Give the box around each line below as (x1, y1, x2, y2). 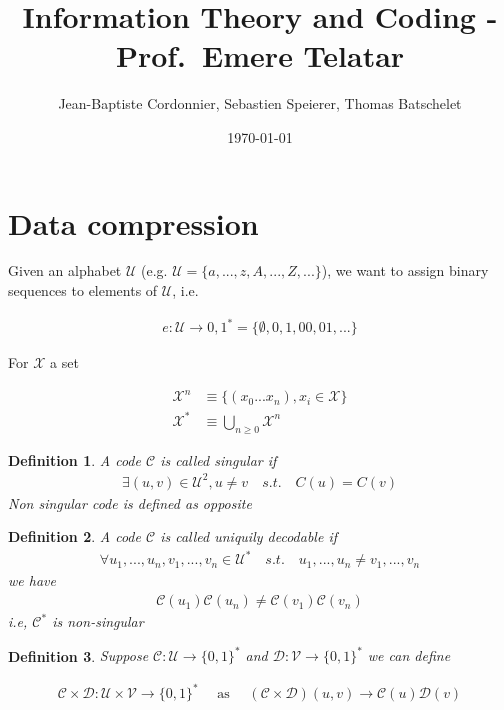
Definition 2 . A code (8, 526, 141, 547)
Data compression (8, 202, 259, 243)
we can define (367, 645, 451, 666)
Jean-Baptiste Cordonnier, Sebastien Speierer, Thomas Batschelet (58, 93, 462, 114)
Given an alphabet (8, 260, 122, 281)
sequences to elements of (8, 280, 158, 301)
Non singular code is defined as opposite (8, 492, 252, 513)
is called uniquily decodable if (160, 526, 337, 547)
